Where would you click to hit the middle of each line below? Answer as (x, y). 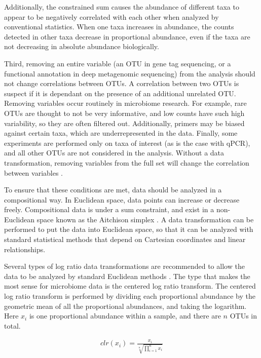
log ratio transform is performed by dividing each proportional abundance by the (130, 296)
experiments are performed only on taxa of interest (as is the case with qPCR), (127, 143)
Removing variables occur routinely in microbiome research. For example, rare (125, 103)
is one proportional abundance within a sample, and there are (125, 316)
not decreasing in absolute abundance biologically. (82, 46)
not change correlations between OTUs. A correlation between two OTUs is (122, 83)
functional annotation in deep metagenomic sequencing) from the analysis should (130, 73)
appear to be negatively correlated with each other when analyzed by (111, 16)
